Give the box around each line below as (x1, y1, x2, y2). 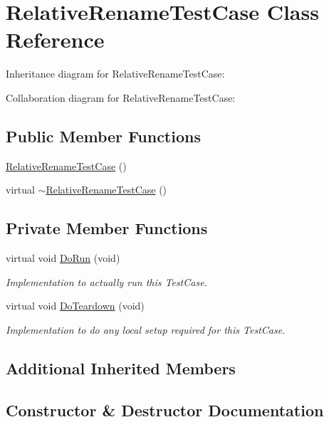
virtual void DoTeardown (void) (6, 298, 145, 313)
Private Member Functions (6, 217, 208, 239)
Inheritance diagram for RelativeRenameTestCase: (6, 66, 225, 81)
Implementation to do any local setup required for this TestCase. (6, 322, 286, 337)
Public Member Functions (6, 125, 201, 147)
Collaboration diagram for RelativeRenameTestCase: (6, 90, 236, 105)
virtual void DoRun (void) (6, 250, 120, 265)
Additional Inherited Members (6, 357, 236, 379)
